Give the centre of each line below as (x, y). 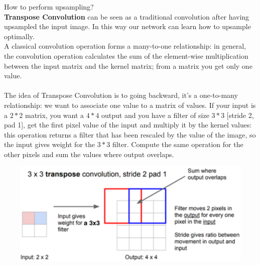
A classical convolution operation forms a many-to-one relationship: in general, (125, 46)
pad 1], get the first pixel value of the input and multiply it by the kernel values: (128, 125)
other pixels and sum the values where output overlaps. (89, 154)
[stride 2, (240, 115)
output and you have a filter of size (155, 115)
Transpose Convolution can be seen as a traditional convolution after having (127, 16)
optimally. (19, 36)
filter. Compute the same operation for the (178, 144)
